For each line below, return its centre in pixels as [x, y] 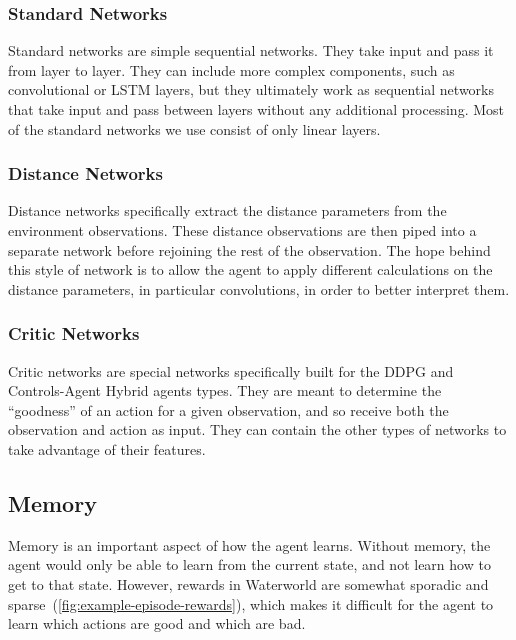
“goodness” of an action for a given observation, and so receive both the [228, 409]
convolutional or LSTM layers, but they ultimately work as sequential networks [251, 89]
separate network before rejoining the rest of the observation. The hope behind [249, 249]
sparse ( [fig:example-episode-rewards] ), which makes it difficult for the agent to [251, 603]
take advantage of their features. [107, 448]
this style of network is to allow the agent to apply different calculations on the [250, 269]
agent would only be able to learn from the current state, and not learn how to [249, 564]
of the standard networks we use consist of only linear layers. [194, 128]
